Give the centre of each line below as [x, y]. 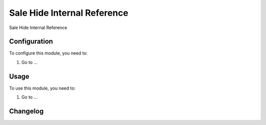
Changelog [26, 111]
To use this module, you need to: [42, 88]
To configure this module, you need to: [49, 53]
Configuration [31, 42]
